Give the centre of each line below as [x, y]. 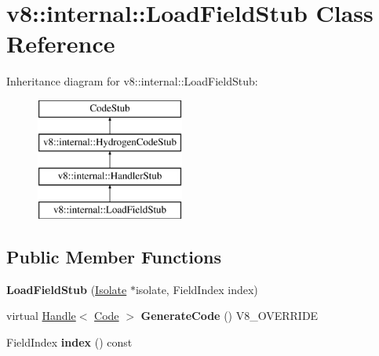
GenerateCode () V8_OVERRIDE [230, 316]
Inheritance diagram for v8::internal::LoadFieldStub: [132, 81]
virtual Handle [41, 316]
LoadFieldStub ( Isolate [67, 289]
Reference [61, 44]
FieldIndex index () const [69, 342]
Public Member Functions [114, 257]
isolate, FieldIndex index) [197, 289]
